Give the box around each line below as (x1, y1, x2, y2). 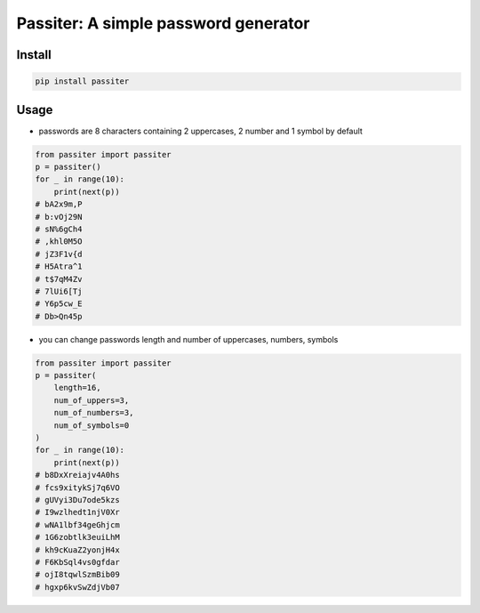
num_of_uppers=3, (53, 395, 130, 405)
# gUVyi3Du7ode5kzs (35, 495, 120, 504)
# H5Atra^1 (35, 262, 83, 271)
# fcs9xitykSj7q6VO (35, 482, 120, 493)
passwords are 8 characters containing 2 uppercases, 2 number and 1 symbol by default (38, 125, 364, 136)
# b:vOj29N (35, 212, 83, 222)
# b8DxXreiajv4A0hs (35, 470, 120, 480)
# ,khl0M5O (35, 237, 83, 246)
